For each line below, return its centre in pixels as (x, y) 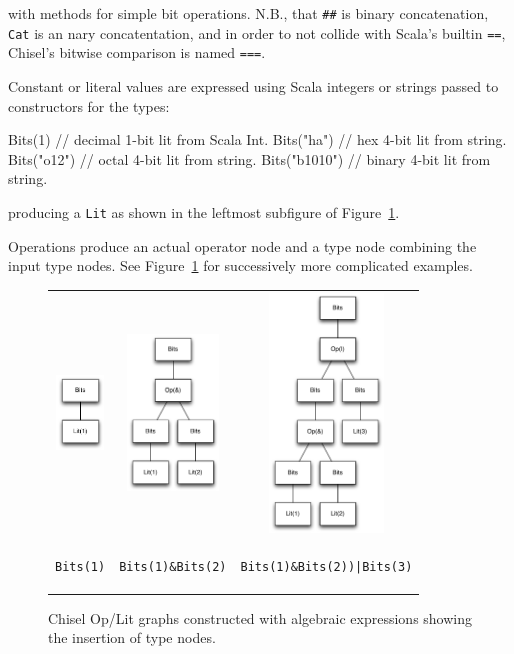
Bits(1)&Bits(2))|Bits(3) (326, 567)
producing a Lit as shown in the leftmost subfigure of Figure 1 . (204, 211)
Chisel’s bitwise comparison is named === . (137, 52)
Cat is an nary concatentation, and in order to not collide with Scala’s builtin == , (257, 32)
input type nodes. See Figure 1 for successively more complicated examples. (240, 265)
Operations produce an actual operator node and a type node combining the (242, 245)
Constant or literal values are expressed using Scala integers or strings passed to (253, 85)
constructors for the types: (89, 105)
